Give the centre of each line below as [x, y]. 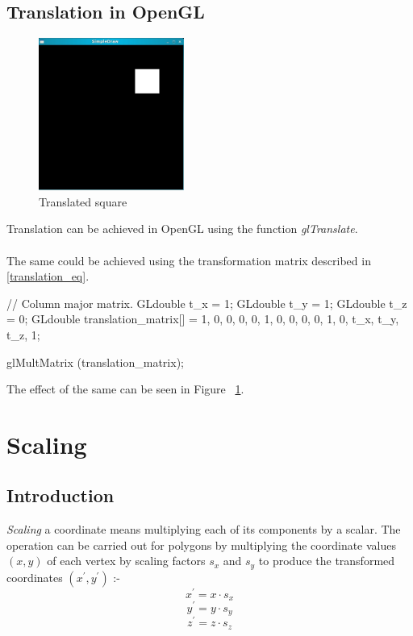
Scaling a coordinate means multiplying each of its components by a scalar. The [204, 529]
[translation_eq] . [48, 276]
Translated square [83, 201]
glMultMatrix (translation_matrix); [95, 362]
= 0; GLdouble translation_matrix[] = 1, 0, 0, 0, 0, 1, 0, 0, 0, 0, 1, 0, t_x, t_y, [203, 319]
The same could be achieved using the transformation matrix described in [189, 260]
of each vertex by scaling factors [126, 561]
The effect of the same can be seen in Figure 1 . [125, 389]
